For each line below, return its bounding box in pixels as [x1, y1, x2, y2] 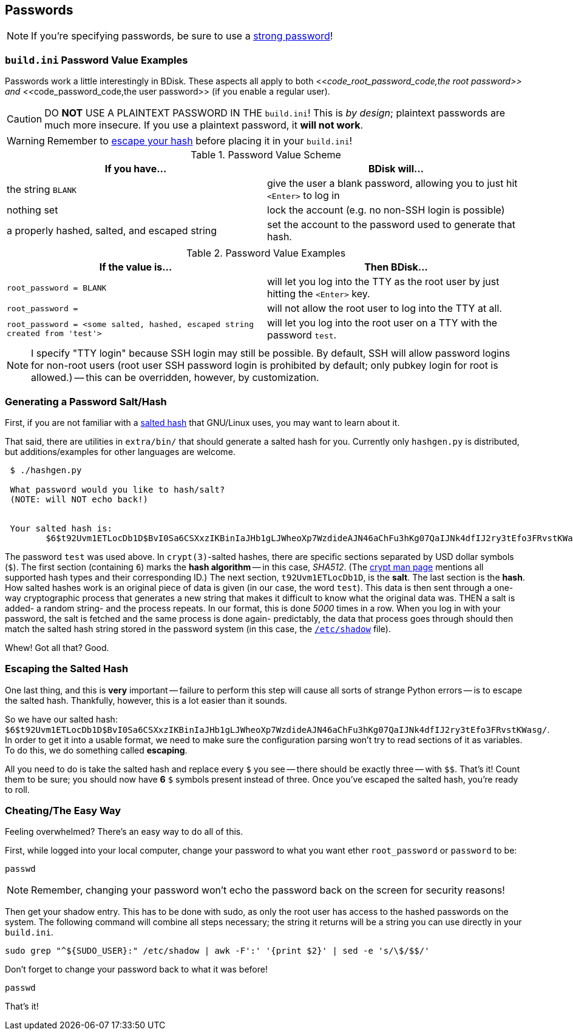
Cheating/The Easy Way [5, 804, 121, 817]
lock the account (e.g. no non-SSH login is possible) [267, 204, 505, 217]
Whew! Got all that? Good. [5, 642, 109, 653]
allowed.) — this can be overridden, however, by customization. [31, 371, 319, 384]
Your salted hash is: [10, 523, 113, 533]
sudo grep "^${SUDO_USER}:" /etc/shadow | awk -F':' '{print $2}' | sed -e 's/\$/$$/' [5, 946, 430, 956]
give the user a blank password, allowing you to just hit [267, 177, 518, 190]
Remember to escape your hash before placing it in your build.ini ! [47, 135, 353, 147]
